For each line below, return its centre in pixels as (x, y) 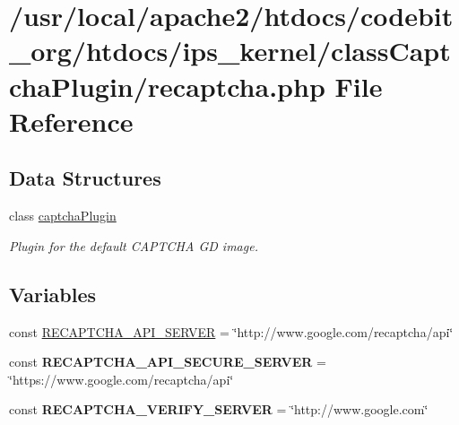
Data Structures (85, 178)
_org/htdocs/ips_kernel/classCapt (230, 51)
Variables (53, 294)
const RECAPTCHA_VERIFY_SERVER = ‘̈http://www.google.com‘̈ (219, 409)
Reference (71, 121)
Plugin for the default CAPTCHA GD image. (134, 245)
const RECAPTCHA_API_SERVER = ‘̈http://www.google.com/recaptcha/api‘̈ (231, 331)
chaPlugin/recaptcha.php (167, 86)
